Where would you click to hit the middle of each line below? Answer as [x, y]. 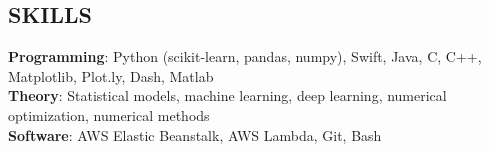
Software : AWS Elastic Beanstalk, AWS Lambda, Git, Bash [195, 134]
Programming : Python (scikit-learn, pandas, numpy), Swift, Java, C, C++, [245, 56]
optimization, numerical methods [109, 114]
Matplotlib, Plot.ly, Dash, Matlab [111, 75]
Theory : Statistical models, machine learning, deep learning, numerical [227, 95]
